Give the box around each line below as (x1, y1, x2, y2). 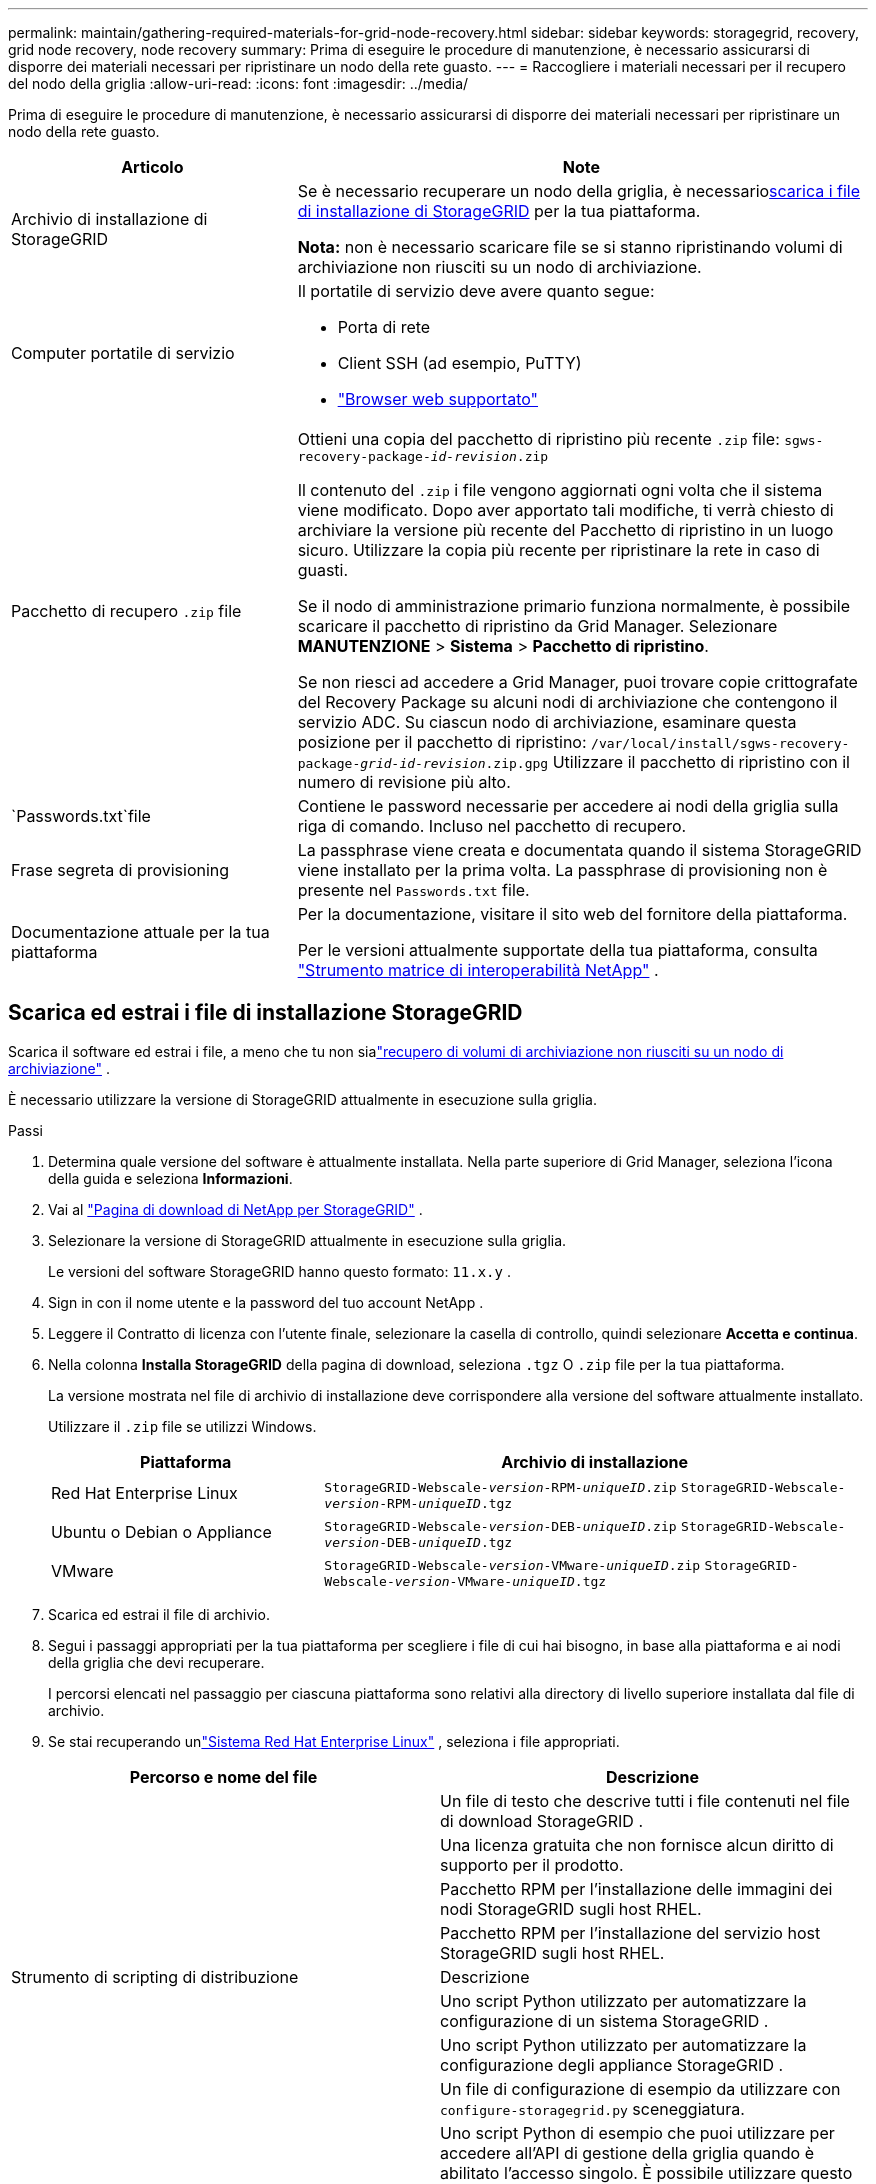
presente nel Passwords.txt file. (297, 880, 530, 900)
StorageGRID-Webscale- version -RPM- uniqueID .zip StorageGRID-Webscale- (324, 1479, 846, 1495)
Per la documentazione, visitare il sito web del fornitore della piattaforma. (297, 904, 848, 924)
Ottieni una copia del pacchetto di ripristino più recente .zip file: (297, 429, 780, 449)
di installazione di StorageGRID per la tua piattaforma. (297, 201, 701, 221)
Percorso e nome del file (129, 1766, 318, 1787)
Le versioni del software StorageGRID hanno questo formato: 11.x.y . (48, 1262, 511, 1280)
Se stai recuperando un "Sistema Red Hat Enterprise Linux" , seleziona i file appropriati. (48, 1732, 620, 1750)
